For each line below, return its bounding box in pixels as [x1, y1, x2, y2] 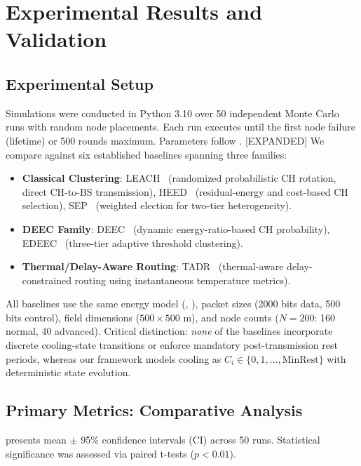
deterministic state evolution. [6, 365, 131, 380]
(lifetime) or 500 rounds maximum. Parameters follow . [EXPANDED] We [6, 133, 325, 147]
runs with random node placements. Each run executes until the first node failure [6, 119, 355, 134]
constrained [22, 272, 71, 287]
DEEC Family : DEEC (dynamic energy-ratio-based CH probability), [22, 221, 330, 236]
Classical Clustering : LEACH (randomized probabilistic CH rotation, [22, 171, 336, 185]
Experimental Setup [6, 72, 154, 94]
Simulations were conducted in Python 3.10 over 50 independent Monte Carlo [6, 105, 339, 120]
